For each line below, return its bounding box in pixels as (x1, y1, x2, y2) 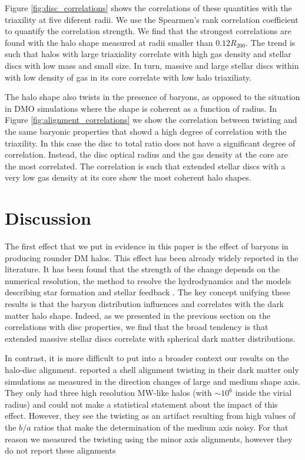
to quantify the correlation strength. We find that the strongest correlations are (5, 25, 291, 37)
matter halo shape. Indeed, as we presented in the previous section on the (5, 309, 271, 321)
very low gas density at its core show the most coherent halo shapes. (5, 171, 251, 184)
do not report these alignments (5, 444, 116, 456)
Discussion (5, 206, 91, 230)
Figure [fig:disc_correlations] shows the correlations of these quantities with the (5, 2, 292, 14)
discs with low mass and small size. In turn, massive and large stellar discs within (5, 59, 299, 71)
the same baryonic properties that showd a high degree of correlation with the (5, 125, 287, 137)
